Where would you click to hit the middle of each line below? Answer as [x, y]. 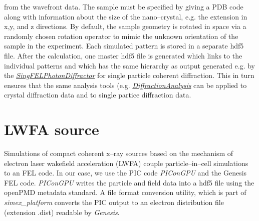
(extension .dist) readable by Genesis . [62, 212]
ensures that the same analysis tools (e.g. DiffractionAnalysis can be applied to [125, 85]
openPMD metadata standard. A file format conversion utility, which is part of [125, 192]
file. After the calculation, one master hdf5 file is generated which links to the [123, 55]
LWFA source [52, 129]
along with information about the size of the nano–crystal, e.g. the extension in [126, 16]
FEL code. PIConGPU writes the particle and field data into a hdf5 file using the [129, 182]
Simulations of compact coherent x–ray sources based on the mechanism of [119, 153]
